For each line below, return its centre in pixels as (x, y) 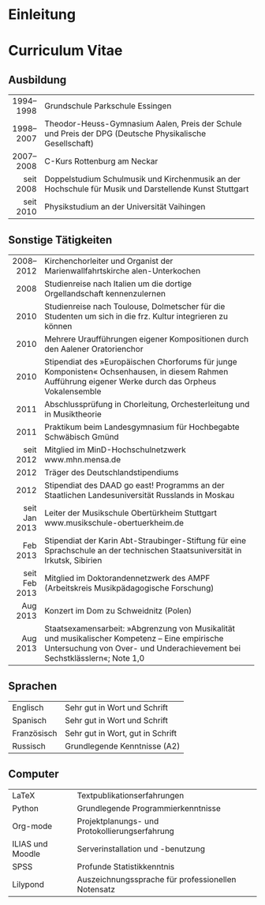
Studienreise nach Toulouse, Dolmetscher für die (135, 306)
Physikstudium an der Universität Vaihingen (125, 207)
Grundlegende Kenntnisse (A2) (123, 746)
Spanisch (30, 720)
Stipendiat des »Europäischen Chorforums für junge (141, 362)
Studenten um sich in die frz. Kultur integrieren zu (136, 316)
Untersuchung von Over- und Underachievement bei (143, 648)
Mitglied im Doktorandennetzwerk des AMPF (127, 578)
